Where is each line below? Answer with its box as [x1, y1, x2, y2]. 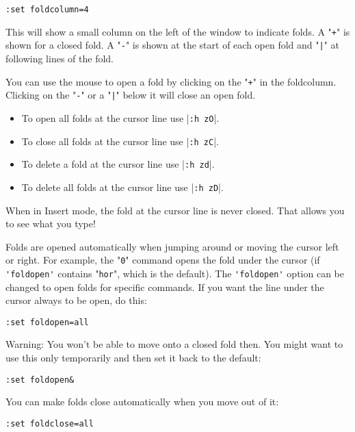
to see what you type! [5, 216, 96, 231]
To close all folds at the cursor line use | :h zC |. [21, 134, 219, 148]
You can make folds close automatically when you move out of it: [5, 394, 279, 409]
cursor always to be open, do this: [5, 293, 147, 307]
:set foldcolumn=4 [5, 5, 89, 14]
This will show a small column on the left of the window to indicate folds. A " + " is [5, 24, 350, 38]
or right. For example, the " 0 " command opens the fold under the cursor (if [5, 253, 320, 267]
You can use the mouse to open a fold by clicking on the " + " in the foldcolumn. [5, 74, 337, 88]
